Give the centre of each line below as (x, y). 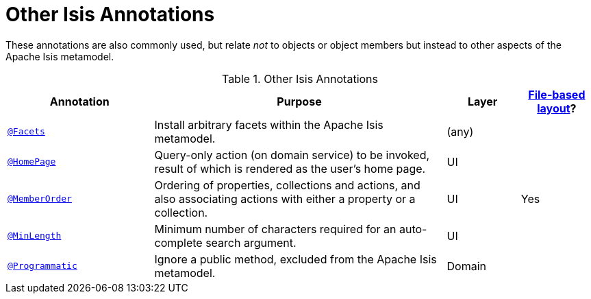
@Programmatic (42, 266)
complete (178, 242)
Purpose (299, 101)
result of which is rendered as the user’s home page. (290, 168)
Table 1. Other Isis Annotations (300, 79)
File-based (557, 94)
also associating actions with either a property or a (285, 199)
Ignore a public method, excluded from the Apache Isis (295, 259)
